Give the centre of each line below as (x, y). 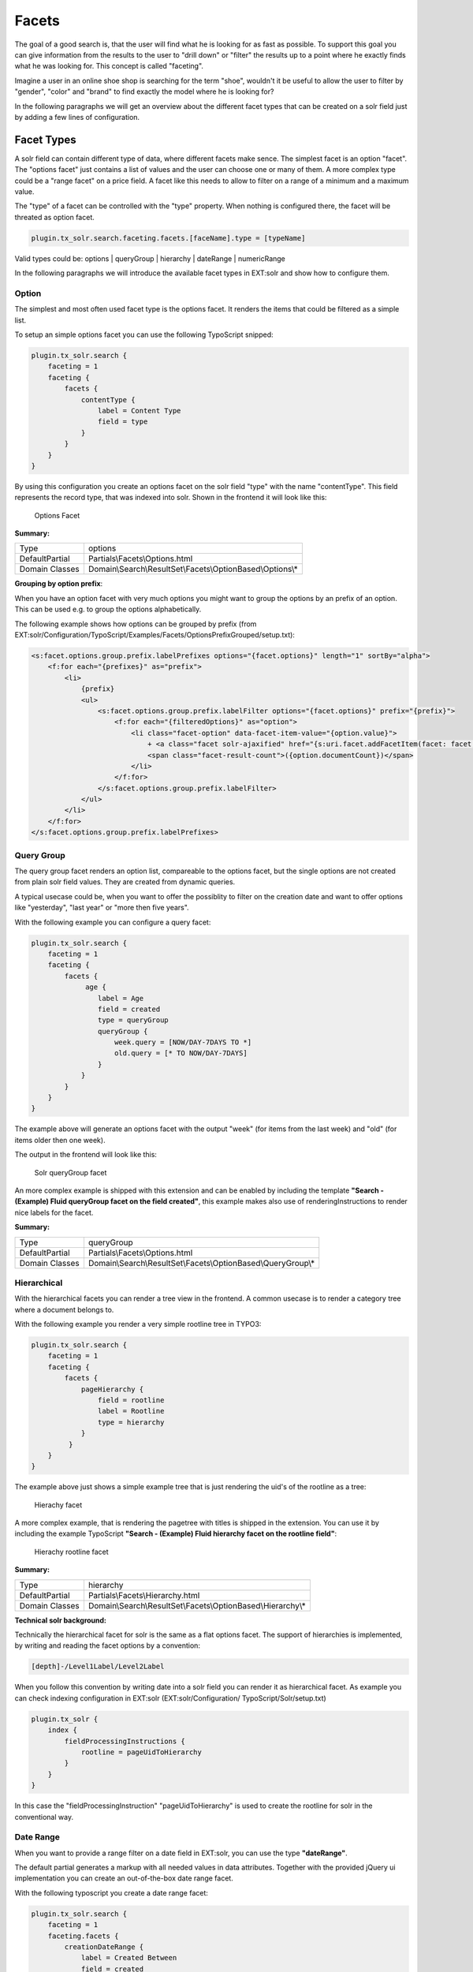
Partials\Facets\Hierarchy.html (144, 1595)
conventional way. (44, 1817)
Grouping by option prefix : (59, 584)
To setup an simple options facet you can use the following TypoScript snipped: (144, 334)
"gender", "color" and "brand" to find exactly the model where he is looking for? (144, 92)
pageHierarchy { (112, 1389)
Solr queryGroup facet (71, 1172)
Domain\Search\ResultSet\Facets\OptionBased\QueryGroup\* (201, 1263)
